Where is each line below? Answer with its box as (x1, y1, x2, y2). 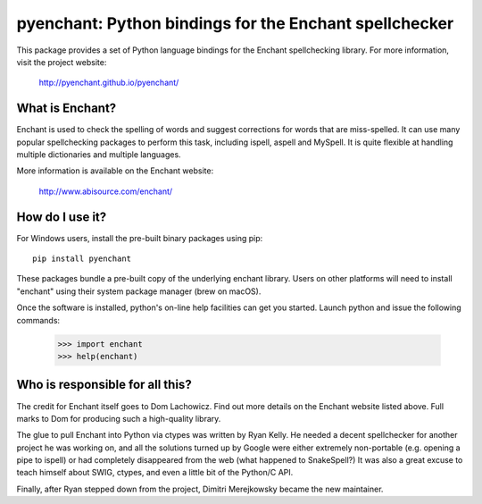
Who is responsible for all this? (16, 377, 192, 392)
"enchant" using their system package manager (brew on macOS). (16, 286, 262, 297)
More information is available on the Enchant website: (16, 165, 214, 176)
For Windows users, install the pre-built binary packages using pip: (16, 232, 263, 243)
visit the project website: (16, 56, 107, 67)
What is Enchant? (16, 101, 117, 116)
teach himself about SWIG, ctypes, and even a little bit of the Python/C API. (16, 467, 294, 478)
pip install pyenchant (32, 254, 132, 264)
